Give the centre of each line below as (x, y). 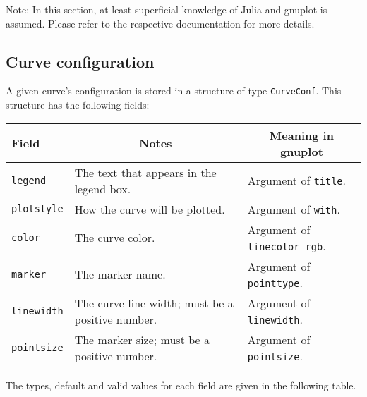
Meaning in (301, 135)
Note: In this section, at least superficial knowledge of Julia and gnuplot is (167, 9)
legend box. (103, 188)
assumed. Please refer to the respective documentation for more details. (160, 23)
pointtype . (275, 282)
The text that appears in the (145, 172)
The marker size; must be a (142, 339)
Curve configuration (80, 61)
